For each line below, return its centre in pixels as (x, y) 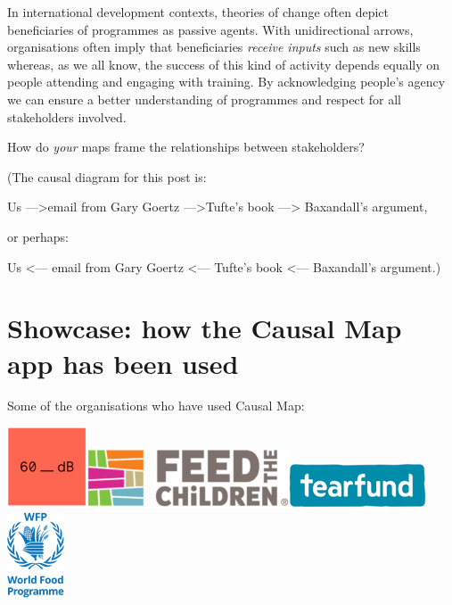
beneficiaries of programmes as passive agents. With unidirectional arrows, (210, 29)
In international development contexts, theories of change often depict (198, 12)
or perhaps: (38, 236)
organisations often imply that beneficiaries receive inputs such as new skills (214, 47)
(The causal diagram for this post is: (107, 176)
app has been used (123, 363)
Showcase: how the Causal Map (205, 328)
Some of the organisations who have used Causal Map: (156, 406)
